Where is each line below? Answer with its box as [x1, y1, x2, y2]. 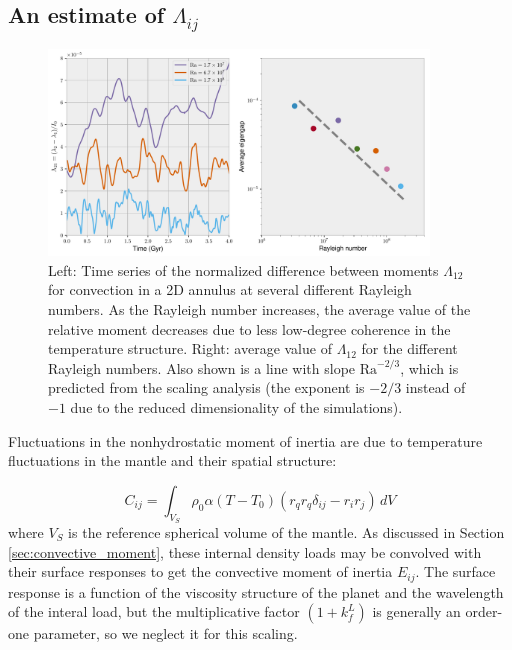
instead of [405, 377, 466, 398]
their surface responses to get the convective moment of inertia [8, 561, 393, 582]
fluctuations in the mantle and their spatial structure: [8, 450, 337, 471]
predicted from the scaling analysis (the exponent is [48, 377, 365, 398]
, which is [400, 357, 459, 378]
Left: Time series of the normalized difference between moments [48, 259, 439, 280]
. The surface [415, 561, 496, 582]
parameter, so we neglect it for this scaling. [33, 623, 298, 644]
